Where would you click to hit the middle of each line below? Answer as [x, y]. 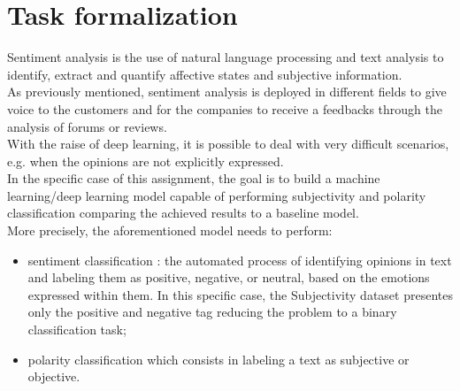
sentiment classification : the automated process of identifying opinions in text [240, 260]
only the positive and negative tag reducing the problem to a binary [212, 312]
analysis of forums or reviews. [87, 126]
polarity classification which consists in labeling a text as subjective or [218, 359]
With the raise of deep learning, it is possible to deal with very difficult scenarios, [228, 144]
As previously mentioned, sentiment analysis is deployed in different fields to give [227, 92]
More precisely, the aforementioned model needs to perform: [170, 230]
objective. [54, 376]
